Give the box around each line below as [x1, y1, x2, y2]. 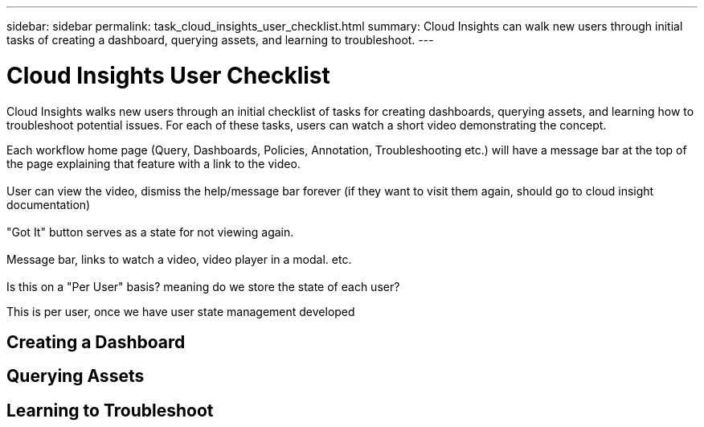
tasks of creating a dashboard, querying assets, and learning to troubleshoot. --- [6, 33, 434, 47]
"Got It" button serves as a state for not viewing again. [6, 224, 294, 239]
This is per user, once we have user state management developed [6, 304, 355, 318]
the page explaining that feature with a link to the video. [6, 156, 301, 170]
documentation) [6, 197, 91, 211]
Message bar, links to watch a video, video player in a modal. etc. [6, 252, 352, 266]
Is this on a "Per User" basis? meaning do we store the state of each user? [6, 279, 400, 294]
